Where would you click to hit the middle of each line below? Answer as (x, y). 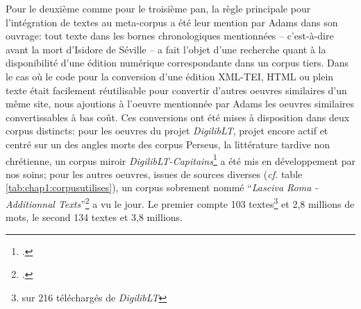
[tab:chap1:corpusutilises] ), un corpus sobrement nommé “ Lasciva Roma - (162, 187)
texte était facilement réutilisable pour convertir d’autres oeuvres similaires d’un (176, 90)
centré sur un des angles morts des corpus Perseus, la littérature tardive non (168, 144)
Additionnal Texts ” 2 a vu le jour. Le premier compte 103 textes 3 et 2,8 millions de (180, 202)
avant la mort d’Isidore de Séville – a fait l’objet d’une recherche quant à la (166, 49)
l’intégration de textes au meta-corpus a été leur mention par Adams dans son (172, 22)
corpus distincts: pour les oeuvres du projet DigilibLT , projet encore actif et (167, 131)
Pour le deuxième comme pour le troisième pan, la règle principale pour (158, 8)
